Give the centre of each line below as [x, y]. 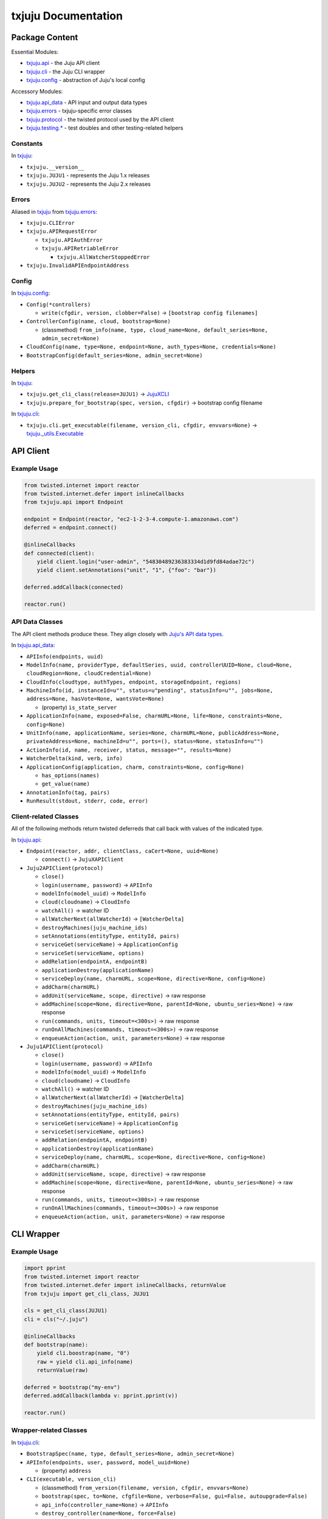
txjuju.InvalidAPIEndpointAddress [78, 265]
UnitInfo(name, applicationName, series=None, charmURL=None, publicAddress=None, [153, 733]
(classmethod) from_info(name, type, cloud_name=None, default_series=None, [155, 330]
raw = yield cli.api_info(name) [85, 1362]
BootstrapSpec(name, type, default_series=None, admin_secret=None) [131, 1454]
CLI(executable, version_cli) [71, 1479]
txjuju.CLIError [51, 223]
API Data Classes [37, 622]
